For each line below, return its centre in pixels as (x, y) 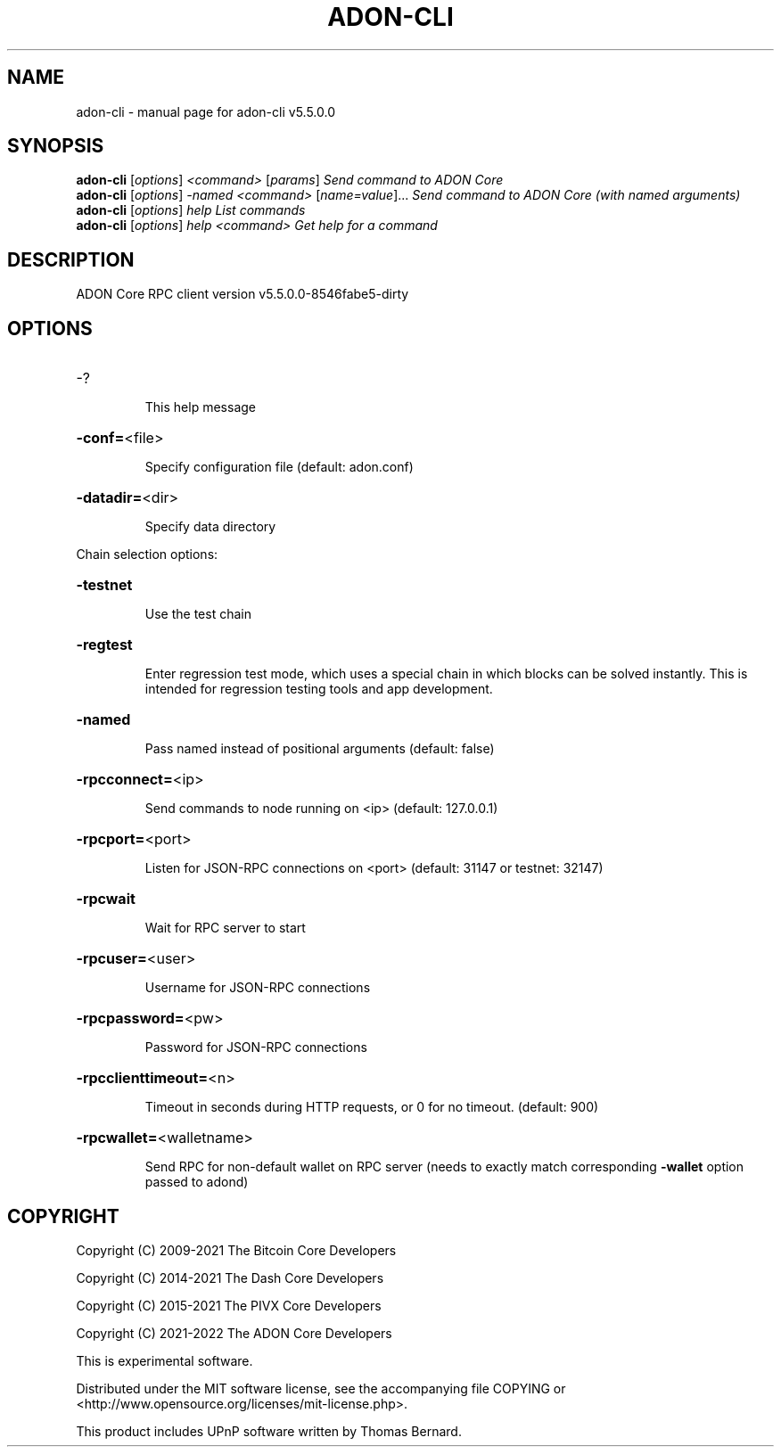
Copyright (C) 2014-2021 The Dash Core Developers (230, 1277)
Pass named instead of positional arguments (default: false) (320, 749)
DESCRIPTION (71, 259)
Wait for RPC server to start (225, 928)
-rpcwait (106, 899)
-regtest (104, 645)
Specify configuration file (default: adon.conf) (279, 467)
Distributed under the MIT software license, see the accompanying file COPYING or (321, 1388)
